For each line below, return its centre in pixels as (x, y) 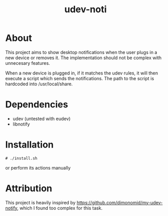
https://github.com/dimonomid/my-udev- (120, 202)
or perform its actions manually (38, 167)
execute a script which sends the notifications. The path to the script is (80, 78)
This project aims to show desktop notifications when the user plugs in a (81, 52)
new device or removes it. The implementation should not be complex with (83, 58)
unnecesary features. (28, 63)
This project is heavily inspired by (40, 202)
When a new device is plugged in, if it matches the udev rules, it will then (82, 73)
